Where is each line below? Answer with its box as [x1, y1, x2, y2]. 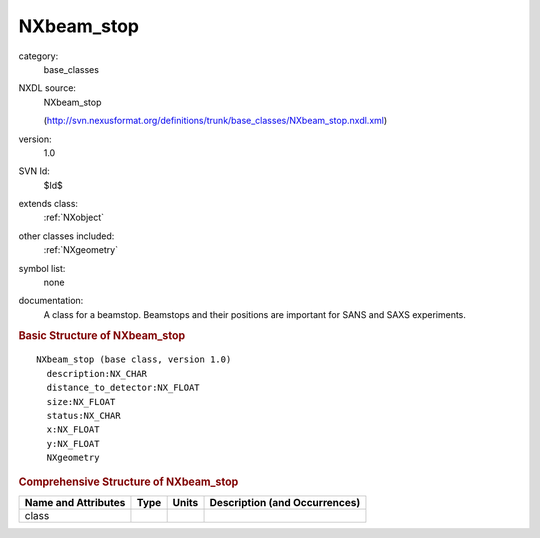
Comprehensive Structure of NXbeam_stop [18, 475, 239, 489]
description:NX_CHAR [46, 368, 148, 379]
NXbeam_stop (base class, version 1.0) [36, 354, 232, 365]
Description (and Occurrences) [209, 495, 361, 509]
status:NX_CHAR [46, 410, 121, 422]
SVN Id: [18, 165, 50, 177]
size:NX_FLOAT [46, 396, 116, 407]
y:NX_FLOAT [46, 438, 100, 449]
